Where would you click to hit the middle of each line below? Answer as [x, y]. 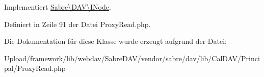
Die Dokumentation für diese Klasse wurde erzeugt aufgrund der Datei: [115, 41]
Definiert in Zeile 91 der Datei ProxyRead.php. [77, 24]
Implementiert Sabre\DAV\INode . [58, 7]
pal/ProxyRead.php [35, 68]
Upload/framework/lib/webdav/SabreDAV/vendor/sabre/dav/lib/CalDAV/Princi [132, 58]
